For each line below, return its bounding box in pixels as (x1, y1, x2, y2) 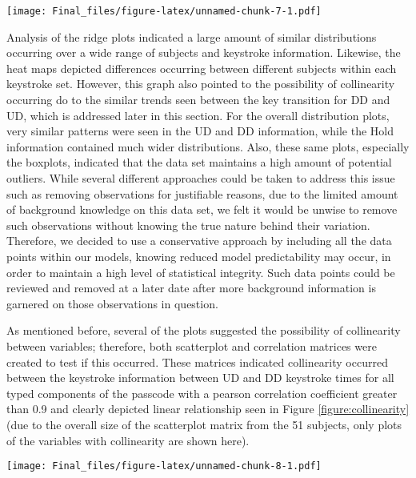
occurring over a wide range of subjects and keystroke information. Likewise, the (6, 44, 401, 61)
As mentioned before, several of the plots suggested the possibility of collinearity (6, 322, 401, 339)
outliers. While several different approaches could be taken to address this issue (6, 170, 395, 186)
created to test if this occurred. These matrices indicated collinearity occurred (6, 353, 388, 370)
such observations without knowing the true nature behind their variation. (6, 216, 370, 233)
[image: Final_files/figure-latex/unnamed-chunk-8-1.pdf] (6, 460, 322, 472)
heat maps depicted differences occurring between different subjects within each (6, 59, 397, 76)
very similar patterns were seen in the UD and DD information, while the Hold (6, 123, 394, 139)
